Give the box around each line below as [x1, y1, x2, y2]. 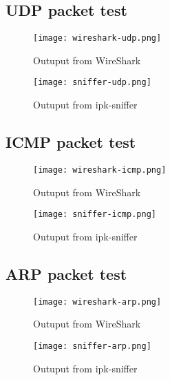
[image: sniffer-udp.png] [33, 77, 151, 88]
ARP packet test [6, 263, 127, 284]
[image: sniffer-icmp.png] [33, 209, 156, 220]
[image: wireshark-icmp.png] [33, 164, 167, 175]
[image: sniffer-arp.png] [33, 341, 151, 351]
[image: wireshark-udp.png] [33, 33, 162, 44]
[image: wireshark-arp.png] [33, 296, 162, 307]
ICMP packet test [6, 131, 136, 153]
